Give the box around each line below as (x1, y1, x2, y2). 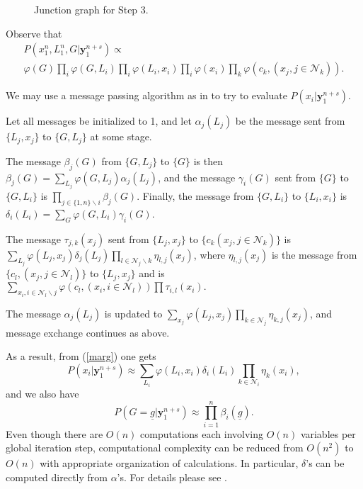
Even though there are (6, 426, 103, 441)
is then (193, 153, 223, 168)
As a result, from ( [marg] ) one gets (6, 349, 156, 364)
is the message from (271, 247, 357, 262)
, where (193, 247, 226, 262)
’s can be (306, 456, 345, 471)
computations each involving (140, 426, 263, 441)
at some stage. (90, 129, 152, 144)
